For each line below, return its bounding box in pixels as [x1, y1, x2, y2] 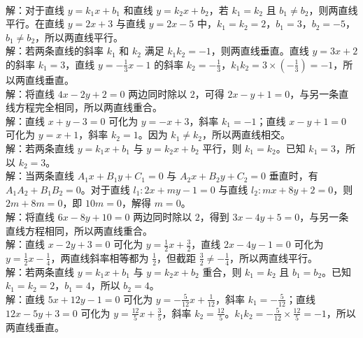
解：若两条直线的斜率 [6, 43, 104, 58]
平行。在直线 [6, 16, 64, 31]
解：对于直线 [6, 2, 64, 17]
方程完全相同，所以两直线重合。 [15, 100, 162, 115]
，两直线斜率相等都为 [50, 250, 149, 265]
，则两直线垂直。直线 [211, 43, 309, 58]
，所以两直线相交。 [201, 127, 290, 142]
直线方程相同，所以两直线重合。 [6, 223, 152, 237]
